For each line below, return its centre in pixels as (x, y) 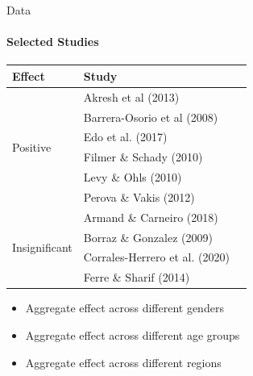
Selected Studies (53, 42)
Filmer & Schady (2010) (143, 157)
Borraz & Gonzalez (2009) (148, 237)
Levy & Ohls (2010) (133, 177)
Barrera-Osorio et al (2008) (151, 117)
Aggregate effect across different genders (124, 308)
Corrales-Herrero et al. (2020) (156, 257)
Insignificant (42, 247)
